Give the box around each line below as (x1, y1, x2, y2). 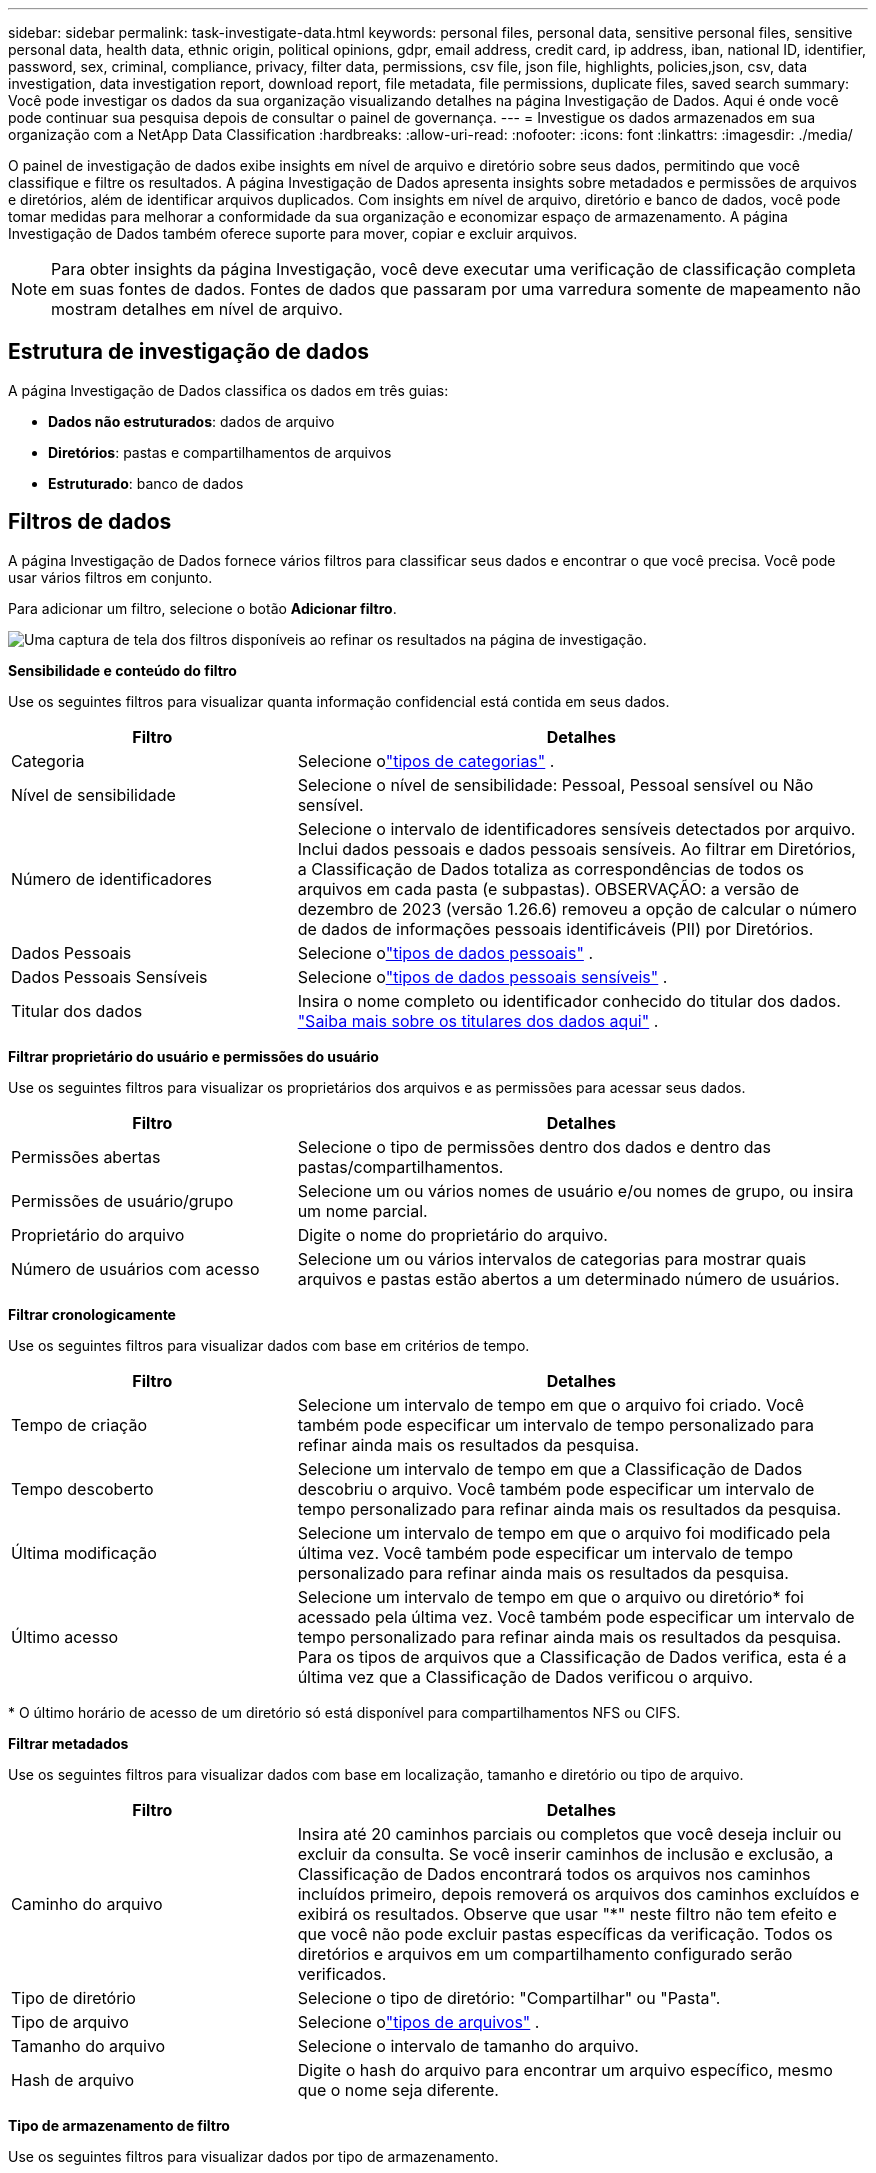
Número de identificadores (11, 868, 212, 889)
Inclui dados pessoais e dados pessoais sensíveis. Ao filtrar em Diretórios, (297, 838, 856, 859)
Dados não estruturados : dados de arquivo (48, 412, 335, 430)
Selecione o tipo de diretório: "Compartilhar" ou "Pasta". (297, 1987, 721, 2008)
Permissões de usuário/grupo (11, 1190, 234, 1211)
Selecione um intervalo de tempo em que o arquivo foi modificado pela (297, 1522, 831, 1543)
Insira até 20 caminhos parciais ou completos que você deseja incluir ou (297, 1823, 842, 1844)
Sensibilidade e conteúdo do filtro (8, 661, 237, 679)
